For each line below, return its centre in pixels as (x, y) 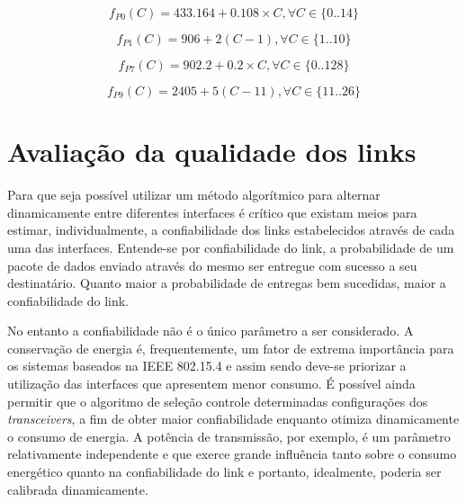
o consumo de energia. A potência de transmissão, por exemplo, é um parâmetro (229, 436)
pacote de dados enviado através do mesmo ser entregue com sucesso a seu (212, 265)
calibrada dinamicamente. (78, 489)
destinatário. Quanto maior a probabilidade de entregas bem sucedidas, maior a (227, 283)
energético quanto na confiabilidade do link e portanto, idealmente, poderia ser (224, 472)
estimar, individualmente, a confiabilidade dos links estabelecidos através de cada (231, 230)
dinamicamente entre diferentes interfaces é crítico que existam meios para (212, 212)
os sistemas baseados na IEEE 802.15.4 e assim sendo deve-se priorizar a (207, 366)
